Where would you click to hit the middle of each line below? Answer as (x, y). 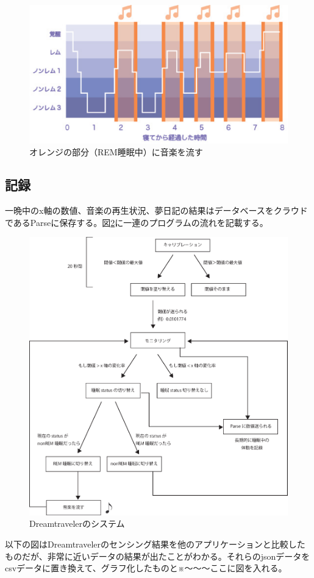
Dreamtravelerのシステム (77, 523)
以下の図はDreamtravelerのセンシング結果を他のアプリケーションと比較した (155, 544)
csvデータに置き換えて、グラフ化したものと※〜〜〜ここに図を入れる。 (146, 568)
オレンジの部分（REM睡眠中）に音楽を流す (116, 152)
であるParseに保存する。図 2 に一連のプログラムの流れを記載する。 (137, 222)
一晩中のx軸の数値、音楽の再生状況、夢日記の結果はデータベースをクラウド (156, 210)
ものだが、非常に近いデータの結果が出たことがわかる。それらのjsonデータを (158, 556)
